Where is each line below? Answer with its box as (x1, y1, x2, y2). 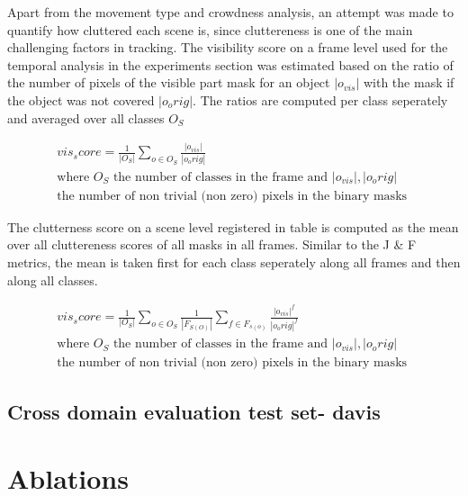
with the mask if (363, 73, 454, 92)
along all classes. (7, 270, 98, 289)
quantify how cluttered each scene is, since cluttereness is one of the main (7, 20, 413, 39)
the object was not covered (7, 90, 155, 109)
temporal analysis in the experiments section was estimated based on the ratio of (7, 55, 454, 74)
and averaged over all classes (7, 108, 165, 127)
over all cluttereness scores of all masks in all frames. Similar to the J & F (7, 235, 417, 254)
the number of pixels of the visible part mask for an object (7, 73, 330, 92)
